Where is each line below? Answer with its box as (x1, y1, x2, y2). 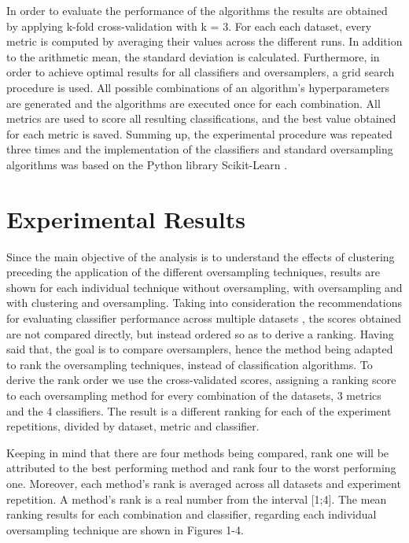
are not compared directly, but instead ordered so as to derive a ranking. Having (6, 325, 394, 342)
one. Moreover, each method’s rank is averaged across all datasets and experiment (6, 475, 401, 491)
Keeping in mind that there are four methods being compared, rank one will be (6, 444, 389, 460)
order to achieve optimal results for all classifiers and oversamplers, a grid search (6, 64, 395, 80)
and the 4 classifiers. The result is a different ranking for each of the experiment (6, 402, 392, 419)
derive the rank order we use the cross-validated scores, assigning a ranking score (6, 371, 396, 388)
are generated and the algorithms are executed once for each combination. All (6, 94, 381, 111)
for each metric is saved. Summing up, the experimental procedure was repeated (6, 125, 392, 142)
